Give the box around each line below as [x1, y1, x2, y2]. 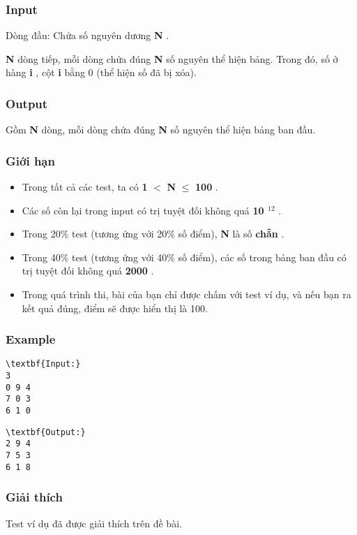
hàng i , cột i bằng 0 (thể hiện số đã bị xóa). [6, 65, 197, 80]
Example [6, 330, 56, 348]
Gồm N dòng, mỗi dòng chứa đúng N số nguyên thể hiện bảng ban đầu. [6, 122, 316, 137]
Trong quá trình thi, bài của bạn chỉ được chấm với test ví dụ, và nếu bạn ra [22, 287, 351, 301]
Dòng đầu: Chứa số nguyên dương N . [6, 28, 169, 43]
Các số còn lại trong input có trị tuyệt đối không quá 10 [22, 203, 264, 217]
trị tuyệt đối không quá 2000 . [22, 263, 154, 278]
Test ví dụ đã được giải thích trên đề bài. [6, 515, 182, 530]
